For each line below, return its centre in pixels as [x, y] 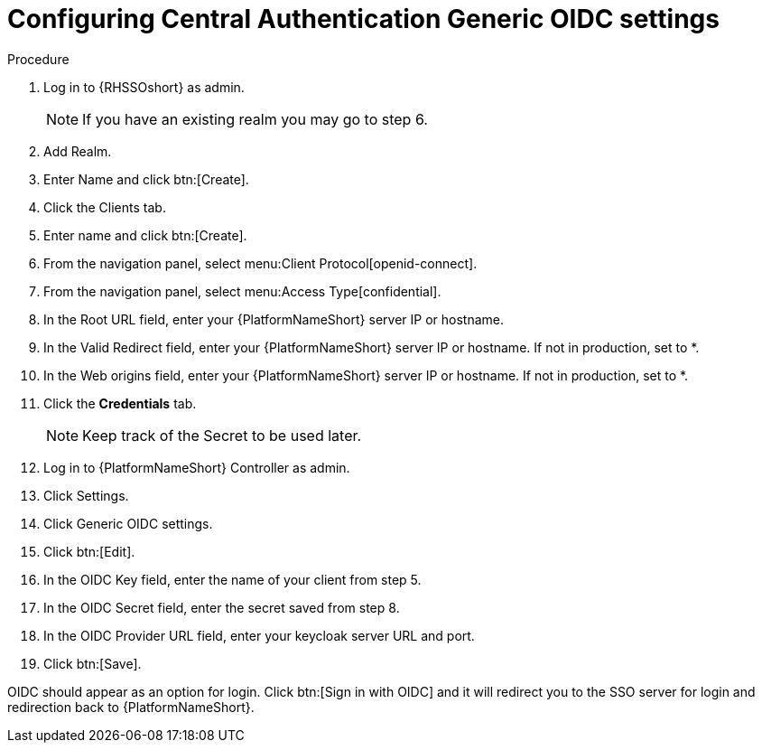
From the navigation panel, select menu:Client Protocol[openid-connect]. [260, 263]
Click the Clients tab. [105, 207]
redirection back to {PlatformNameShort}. [131, 707]
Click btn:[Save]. [93, 663]
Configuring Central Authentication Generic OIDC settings [363, 19]
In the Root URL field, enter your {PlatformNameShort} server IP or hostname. [274, 319]
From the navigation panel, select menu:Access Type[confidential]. [242, 291]
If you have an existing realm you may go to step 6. [255, 119]
